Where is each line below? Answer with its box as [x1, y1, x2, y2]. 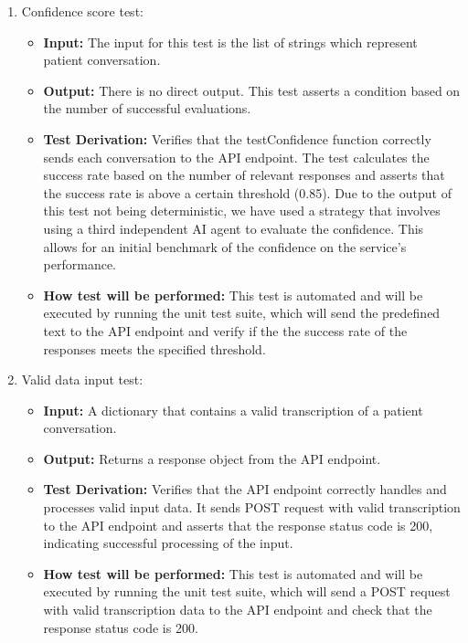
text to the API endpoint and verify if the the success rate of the [43, 321, 408, 340]
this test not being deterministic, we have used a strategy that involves [43, 201, 441, 220]
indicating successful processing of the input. [43, 533, 293, 553]
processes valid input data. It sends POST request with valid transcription [43, 498, 461, 517]
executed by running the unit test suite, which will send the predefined [43, 303, 441, 322]
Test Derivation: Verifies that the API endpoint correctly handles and [43, 480, 447, 499]
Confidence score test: [21, 2, 144, 20]
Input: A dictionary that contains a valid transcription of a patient [43, 400, 423, 419]
